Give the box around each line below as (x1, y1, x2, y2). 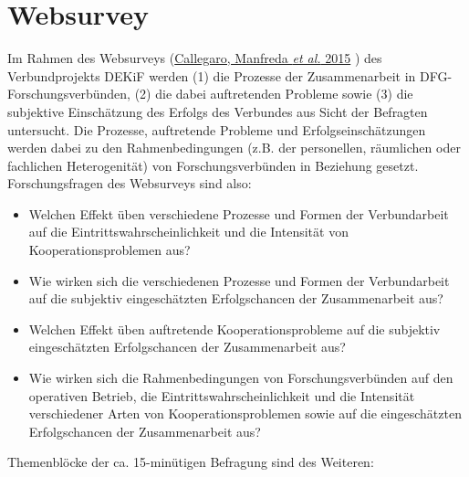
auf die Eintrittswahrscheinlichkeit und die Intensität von (28, 222, 349, 241)
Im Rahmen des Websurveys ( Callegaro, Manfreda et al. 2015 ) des (7, 48, 382, 68)
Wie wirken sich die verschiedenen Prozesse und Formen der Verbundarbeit (28, 270, 450, 290)
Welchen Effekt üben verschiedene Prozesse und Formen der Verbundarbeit (28, 204, 449, 223)
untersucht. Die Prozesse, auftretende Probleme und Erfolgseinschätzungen (7, 120, 426, 139)
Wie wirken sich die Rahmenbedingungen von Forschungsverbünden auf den (28, 368, 453, 387)
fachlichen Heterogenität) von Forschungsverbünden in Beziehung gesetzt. (7, 155, 419, 175)
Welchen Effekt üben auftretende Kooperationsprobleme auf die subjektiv (28, 319, 441, 338)
